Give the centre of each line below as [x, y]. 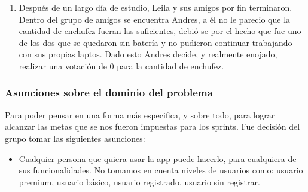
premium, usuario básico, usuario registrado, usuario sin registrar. [139, 182]
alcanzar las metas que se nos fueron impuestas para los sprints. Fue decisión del [153, 127]
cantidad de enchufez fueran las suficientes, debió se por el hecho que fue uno [160, 31]
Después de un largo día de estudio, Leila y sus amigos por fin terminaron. [155, 7]
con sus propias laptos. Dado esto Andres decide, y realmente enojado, [148, 54]
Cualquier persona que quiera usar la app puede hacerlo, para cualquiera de [158, 158]
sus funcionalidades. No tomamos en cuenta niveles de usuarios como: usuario [161, 170]
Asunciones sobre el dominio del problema [109, 92]
